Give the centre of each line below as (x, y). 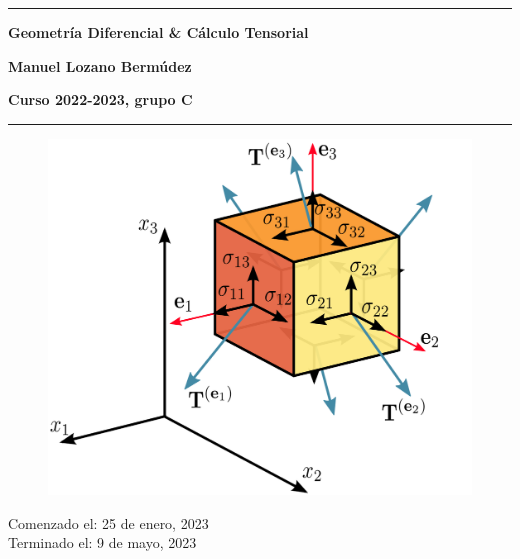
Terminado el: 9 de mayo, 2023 (102, 542)
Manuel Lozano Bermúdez (100, 65)
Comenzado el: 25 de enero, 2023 (108, 522)
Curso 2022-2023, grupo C (100, 99)
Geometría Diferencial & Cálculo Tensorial (158, 32)
